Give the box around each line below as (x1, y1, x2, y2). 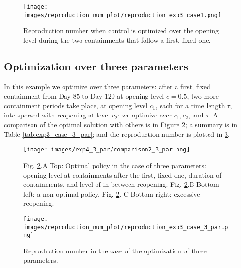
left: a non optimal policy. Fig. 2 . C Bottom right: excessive (23, 188, 200, 199)
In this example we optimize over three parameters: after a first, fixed (4, 81, 210, 91)
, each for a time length (155, 100, 225, 110)
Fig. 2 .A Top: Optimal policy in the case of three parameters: (23, 160, 206, 170)
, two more (187, 91, 219, 101)
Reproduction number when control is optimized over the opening (23, 25, 219, 35)
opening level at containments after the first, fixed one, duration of (23, 169, 222, 180)
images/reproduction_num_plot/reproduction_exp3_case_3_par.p (23, 223, 228, 231)
